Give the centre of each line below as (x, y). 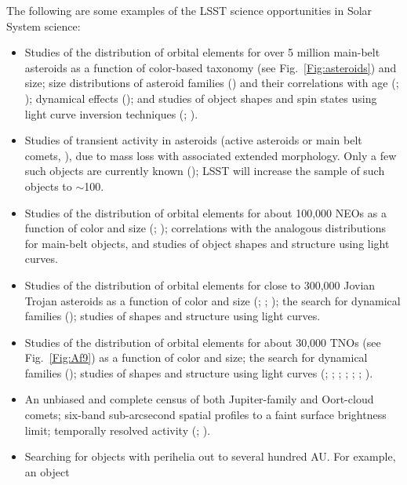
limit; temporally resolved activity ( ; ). (118, 430)
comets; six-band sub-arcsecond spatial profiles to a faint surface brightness (205, 415)
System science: (44, 26)
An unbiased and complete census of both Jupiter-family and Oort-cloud (199, 399)
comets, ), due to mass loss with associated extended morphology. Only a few (211, 155)
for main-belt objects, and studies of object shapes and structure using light (207, 243)
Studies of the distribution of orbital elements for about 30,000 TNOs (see (203, 342)
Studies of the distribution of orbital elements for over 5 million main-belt (202, 52)
